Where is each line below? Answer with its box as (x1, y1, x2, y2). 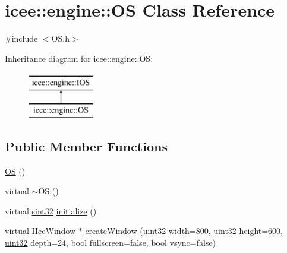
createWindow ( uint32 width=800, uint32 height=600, (85, 224, 283, 237)
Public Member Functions (5, 137, 168, 155)
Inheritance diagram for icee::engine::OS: (5, 52, 153, 64)
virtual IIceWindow (5, 224, 76, 237)
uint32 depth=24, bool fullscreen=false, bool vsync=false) (5, 236, 216, 249)
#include (5, 32, 38, 45)
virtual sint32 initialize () (5, 204, 97, 217)
